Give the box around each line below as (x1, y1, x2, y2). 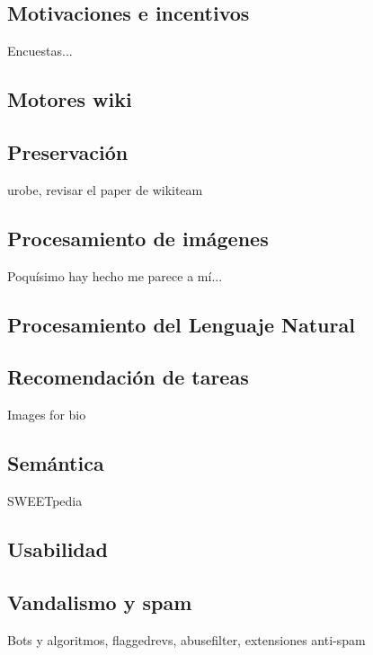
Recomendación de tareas (7, 363, 249, 391)
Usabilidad (7, 535, 108, 562)
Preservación (7, 137, 129, 165)
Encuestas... (7, 41, 73, 60)
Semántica (7, 449, 104, 477)
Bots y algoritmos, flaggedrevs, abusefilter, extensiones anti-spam (7, 630, 366, 649)
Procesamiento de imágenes (7, 224, 269, 252)
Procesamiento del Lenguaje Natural (7, 310, 355, 338)
